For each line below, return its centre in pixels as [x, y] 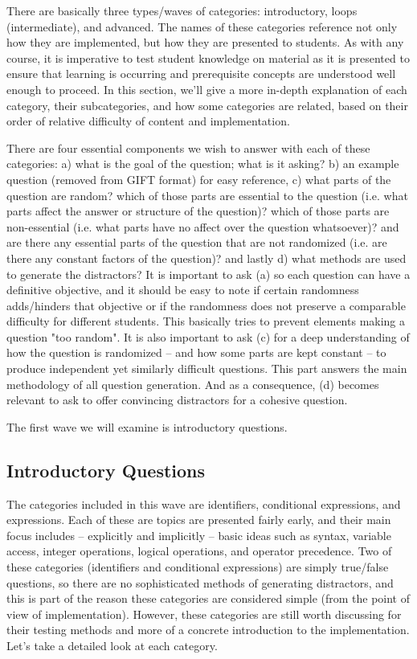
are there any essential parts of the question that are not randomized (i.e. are [197, 242]
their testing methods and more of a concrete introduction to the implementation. [208, 630]
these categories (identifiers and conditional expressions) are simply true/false [198, 567]
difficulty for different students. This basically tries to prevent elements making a [206, 321]
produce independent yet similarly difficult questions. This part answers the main [207, 368]
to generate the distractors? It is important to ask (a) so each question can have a [208, 274]
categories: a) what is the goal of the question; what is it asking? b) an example [203, 164]
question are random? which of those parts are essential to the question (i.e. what [207, 195]
